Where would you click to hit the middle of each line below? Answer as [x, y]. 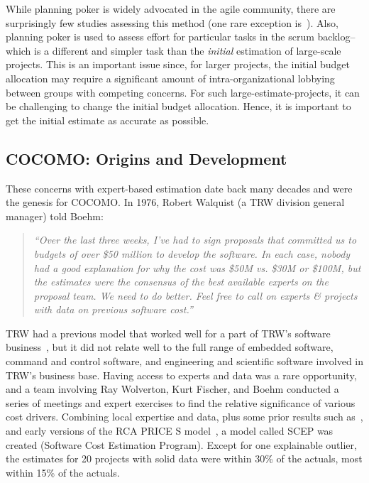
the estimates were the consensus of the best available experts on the [181, 282]
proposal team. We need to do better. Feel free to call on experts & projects [195, 295]
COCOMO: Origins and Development [147, 158]
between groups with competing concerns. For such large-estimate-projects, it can [183, 92]
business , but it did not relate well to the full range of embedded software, [170, 347]
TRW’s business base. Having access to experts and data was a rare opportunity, [181, 375]
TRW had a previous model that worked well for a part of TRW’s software [168, 333]
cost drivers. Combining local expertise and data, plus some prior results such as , [184, 417]
